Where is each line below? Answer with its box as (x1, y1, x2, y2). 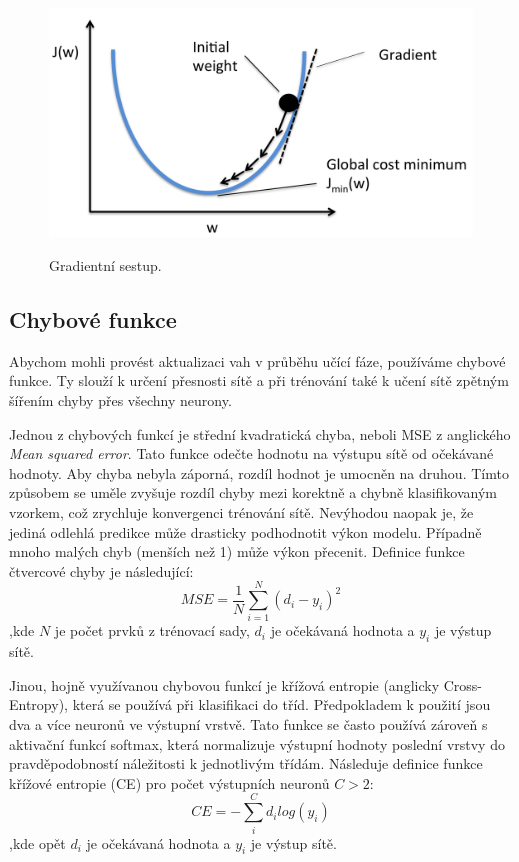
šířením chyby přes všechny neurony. (9, 389, 232, 410)
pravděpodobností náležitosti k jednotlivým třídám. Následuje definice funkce (9, 753, 483, 774)
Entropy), (9, 694, 68, 715)
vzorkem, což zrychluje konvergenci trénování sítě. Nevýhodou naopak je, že (9, 501, 474, 522)
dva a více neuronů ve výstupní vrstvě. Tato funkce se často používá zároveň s (9, 714, 488, 735)
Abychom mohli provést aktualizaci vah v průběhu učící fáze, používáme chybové (9, 350, 506, 371)
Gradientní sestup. (49, 254, 162, 275)
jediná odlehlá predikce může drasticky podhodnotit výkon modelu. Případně (9, 521, 482, 542)
